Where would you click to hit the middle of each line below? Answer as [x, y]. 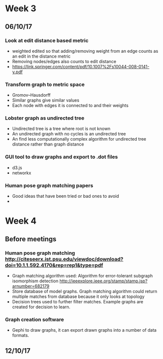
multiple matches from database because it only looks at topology [78, 296]
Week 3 [21, 9]
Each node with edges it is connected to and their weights [70, 106]
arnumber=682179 [31, 286]
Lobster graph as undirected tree [45, 118]
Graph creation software [35, 319]
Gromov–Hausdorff [31, 95]
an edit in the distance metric [41, 56]
